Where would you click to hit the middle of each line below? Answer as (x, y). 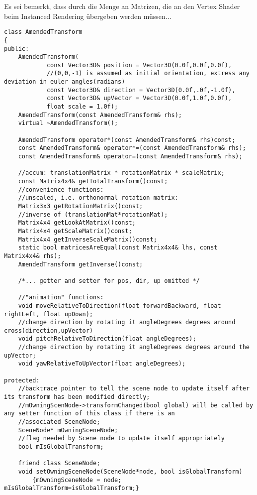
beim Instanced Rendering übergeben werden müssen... (88, 16)
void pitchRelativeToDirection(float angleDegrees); (107, 339)
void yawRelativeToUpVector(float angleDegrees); (102, 364)
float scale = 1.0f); (82, 107)
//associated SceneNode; (59, 422)
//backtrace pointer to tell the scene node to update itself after (134, 389)
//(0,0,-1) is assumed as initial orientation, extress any (148, 73)
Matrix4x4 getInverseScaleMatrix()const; (87, 239)
